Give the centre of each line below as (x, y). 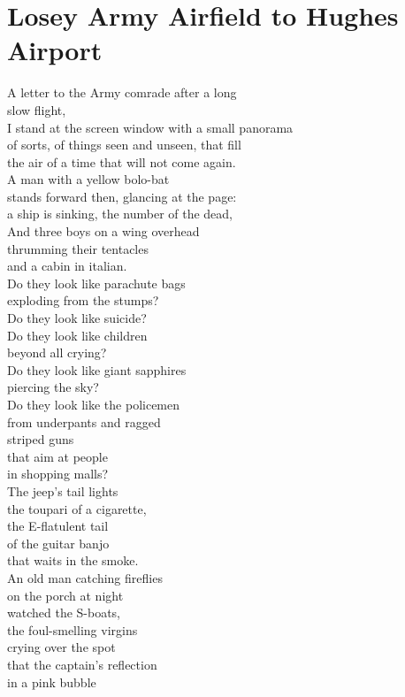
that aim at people (57, 456)
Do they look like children (77, 335)
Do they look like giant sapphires (97, 369)
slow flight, (37, 109)
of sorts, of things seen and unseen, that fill (124, 145)
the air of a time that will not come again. (122, 161)
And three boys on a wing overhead (103, 231)
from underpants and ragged (84, 421)
